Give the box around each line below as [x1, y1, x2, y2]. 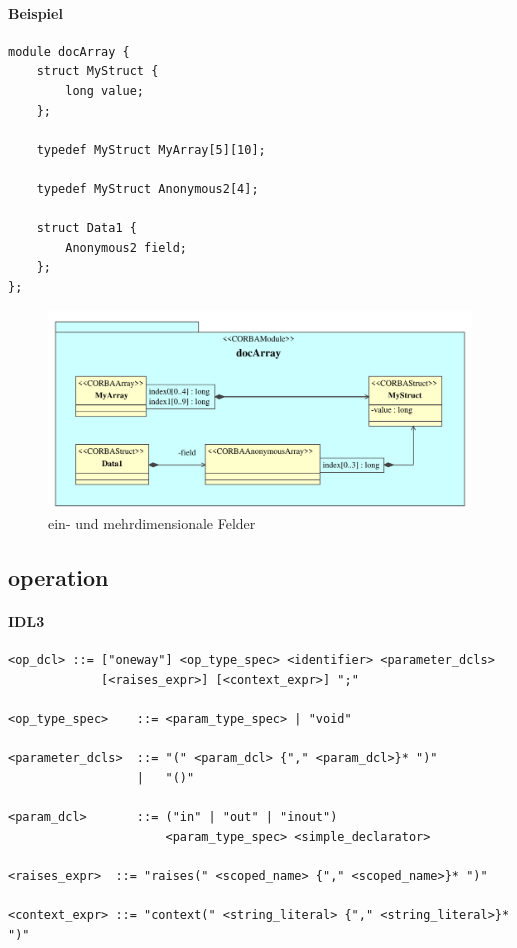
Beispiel [8, 2, 63, 23]
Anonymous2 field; [65, 240, 187, 255]
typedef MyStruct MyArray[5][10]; [36, 142, 266, 157]
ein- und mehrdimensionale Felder [48, 513, 256, 534]
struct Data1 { [36, 221, 137, 236]
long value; [65, 83, 145, 98]
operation [8, 562, 109, 593]
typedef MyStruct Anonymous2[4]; [36, 181, 259, 196]
